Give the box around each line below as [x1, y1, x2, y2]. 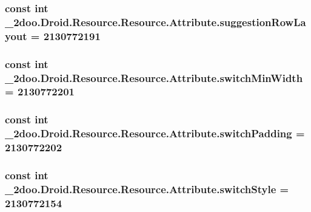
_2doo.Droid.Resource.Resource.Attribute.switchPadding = [5, 126, 305, 141]
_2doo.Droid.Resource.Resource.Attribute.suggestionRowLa [5, 14, 306, 29]
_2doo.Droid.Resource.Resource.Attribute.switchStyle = [5, 181, 289, 196]
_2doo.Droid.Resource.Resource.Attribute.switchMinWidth [5, 70, 303, 85]
